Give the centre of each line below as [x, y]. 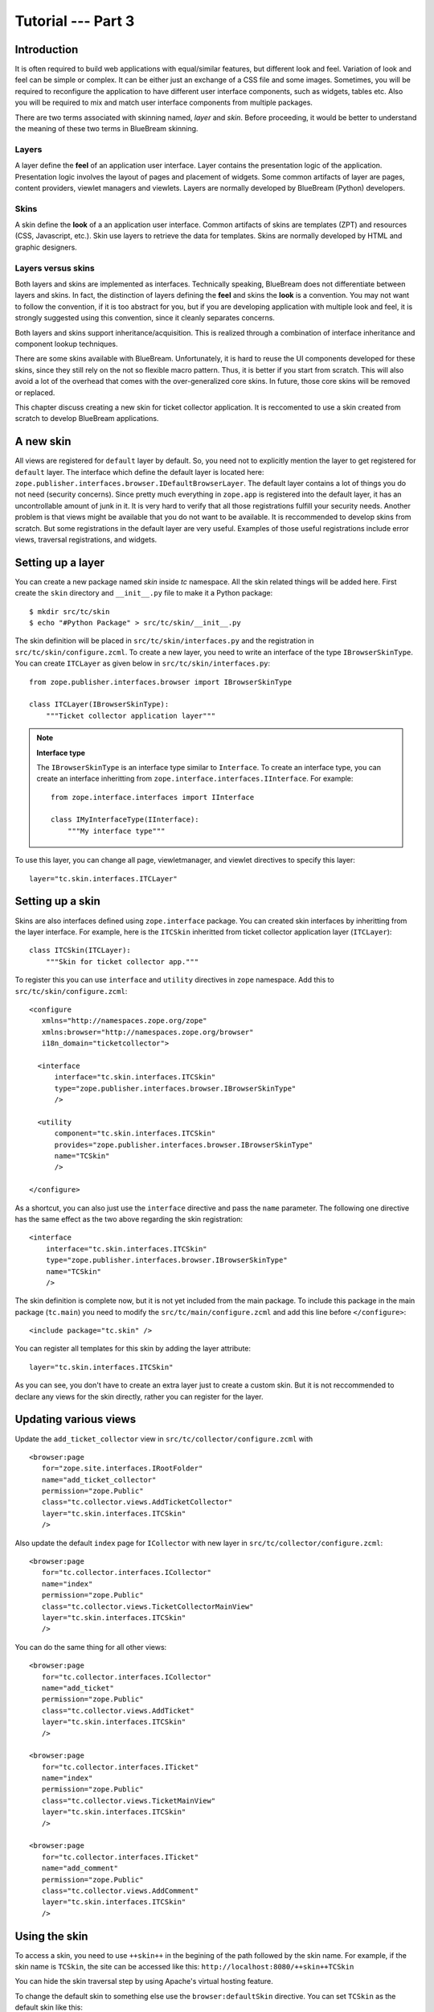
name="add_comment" [80, 1868]
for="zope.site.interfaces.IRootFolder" [122, 1468]
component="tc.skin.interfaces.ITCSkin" [135, 1134]
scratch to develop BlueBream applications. [87, 418]
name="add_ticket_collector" [99, 1480]
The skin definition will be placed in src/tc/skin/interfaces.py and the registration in [164, 641]
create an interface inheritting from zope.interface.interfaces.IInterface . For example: [195, 779]
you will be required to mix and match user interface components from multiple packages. [164, 103]
